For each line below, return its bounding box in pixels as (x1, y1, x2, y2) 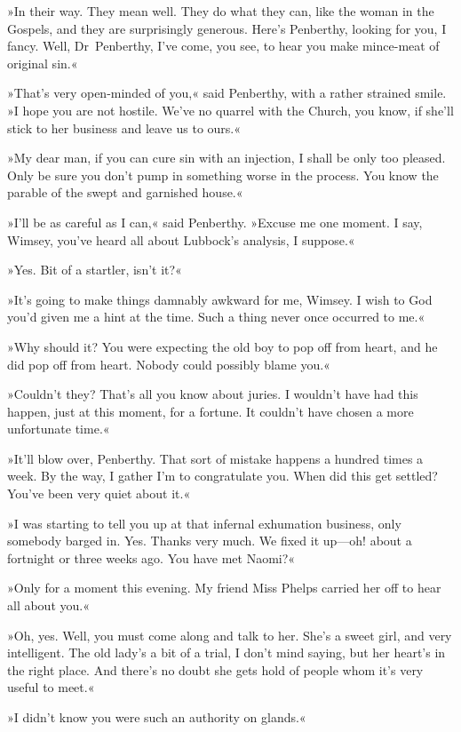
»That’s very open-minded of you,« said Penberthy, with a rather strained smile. (7, 84, 447, 102)
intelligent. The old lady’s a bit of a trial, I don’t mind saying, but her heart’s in (7, 643, 446, 662)
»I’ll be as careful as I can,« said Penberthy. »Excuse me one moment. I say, (7, 212, 423, 231)
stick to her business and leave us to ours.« (7, 118, 242, 137)
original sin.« (7, 53, 78, 72)
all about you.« (7, 596, 90, 615)
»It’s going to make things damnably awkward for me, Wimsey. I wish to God (7, 290, 433, 308)
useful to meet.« (7, 678, 95, 696)
